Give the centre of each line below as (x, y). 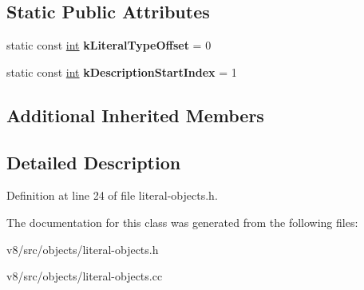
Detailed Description (94, 162)
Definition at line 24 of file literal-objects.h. (112, 195)
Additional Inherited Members (135, 115)
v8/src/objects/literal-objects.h (83, 249)
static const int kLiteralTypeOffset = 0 (109, 45)
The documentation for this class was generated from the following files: (182, 222)
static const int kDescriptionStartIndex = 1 (122, 72)
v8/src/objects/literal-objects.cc (85, 276)
